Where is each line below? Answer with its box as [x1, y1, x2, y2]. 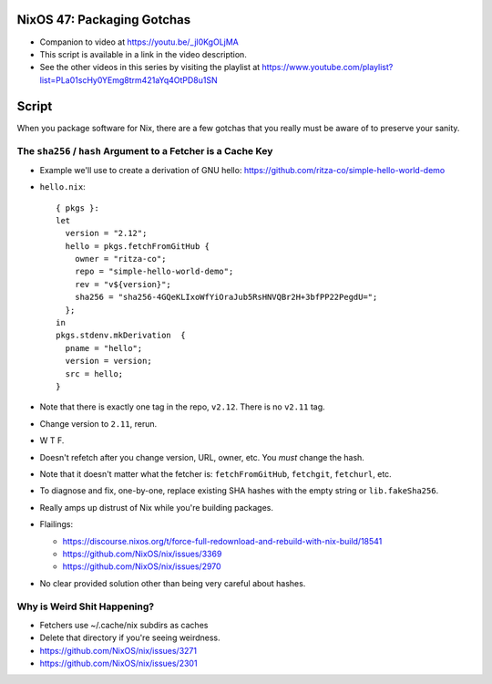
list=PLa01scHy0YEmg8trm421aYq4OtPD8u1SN [39, 74, 218, 86]
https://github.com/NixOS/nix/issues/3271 [39, 645, 198, 656]
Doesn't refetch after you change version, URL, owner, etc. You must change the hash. [39, 451, 364, 462]
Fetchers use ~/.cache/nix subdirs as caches [39, 619, 209, 630]
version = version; [65, 356, 152, 367]
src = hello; [65, 368, 124, 378]
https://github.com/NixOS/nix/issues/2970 [62, 561, 222, 572]
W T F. [39, 435, 65, 446]
